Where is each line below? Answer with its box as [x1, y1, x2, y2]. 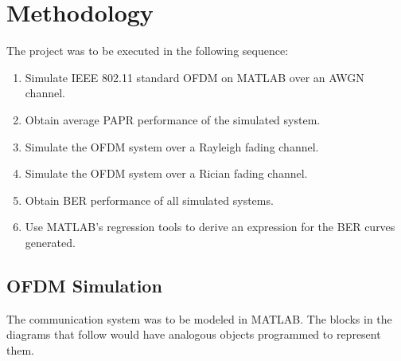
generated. [25, 233, 76, 250]
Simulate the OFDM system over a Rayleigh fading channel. [25, 138, 319, 155]
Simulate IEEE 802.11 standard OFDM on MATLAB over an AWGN [25, 69, 364, 85]
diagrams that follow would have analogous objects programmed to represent [6, 326, 381, 343]
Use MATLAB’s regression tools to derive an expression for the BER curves [25, 218, 395, 235]
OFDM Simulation [6, 273, 162, 297]
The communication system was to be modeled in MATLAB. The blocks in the [6, 310, 392, 327]
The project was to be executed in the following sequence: [6, 42, 289, 59]
